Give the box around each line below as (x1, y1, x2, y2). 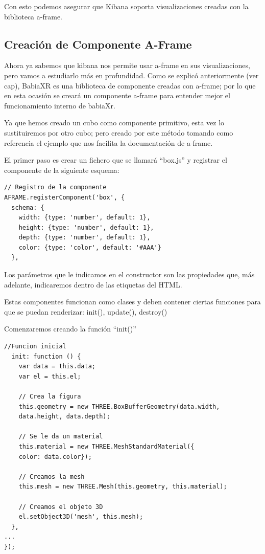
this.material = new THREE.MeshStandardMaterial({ (18, 442, 195, 450)
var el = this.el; (18, 372, 81, 380)
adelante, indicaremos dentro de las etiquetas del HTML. (4, 279, 182, 290)
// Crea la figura (18, 393, 81, 401)
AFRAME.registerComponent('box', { (4, 193, 125, 201)
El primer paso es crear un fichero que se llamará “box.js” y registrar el (4, 154, 227, 165)
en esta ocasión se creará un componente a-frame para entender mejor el (4, 90, 230, 101)
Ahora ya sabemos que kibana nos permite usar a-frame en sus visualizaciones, (4, 60, 250, 71)
